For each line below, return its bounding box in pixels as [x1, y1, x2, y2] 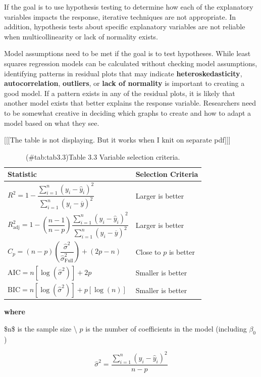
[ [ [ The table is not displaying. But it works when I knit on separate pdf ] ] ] [4, 134, 231, 145]
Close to [135, 247, 161, 257]
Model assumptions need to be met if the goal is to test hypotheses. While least [4, 48, 251, 59]
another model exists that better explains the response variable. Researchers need [4, 98, 256, 108]
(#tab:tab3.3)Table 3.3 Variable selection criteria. [25, 151, 180, 162]
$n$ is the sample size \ [4, 323, 77, 334]
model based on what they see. [4, 117, 99, 128]
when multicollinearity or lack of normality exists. [4, 31, 158, 41]
